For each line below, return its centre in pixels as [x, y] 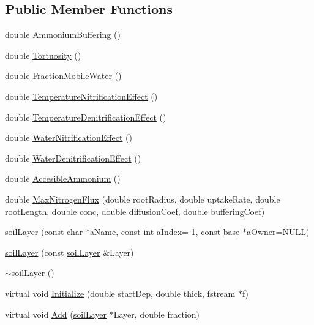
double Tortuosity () [43, 55]
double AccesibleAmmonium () [63, 178]
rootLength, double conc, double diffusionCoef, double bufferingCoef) [135, 211]
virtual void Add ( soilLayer [56, 314]
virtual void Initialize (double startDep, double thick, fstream [120, 293]
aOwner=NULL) [278, 232]
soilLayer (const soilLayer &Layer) [69, 252]
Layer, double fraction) [157, 314]
